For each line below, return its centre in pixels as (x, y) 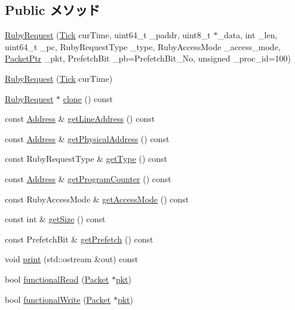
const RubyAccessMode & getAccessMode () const (97, 199)
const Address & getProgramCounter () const (88, 178)
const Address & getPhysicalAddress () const (87, 138)
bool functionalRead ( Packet (57, 279)
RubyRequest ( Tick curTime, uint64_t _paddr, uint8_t (108, 35)
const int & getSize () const (55, 219)
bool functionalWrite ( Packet (58, 299)
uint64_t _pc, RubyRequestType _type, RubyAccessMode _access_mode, (143, 46)
